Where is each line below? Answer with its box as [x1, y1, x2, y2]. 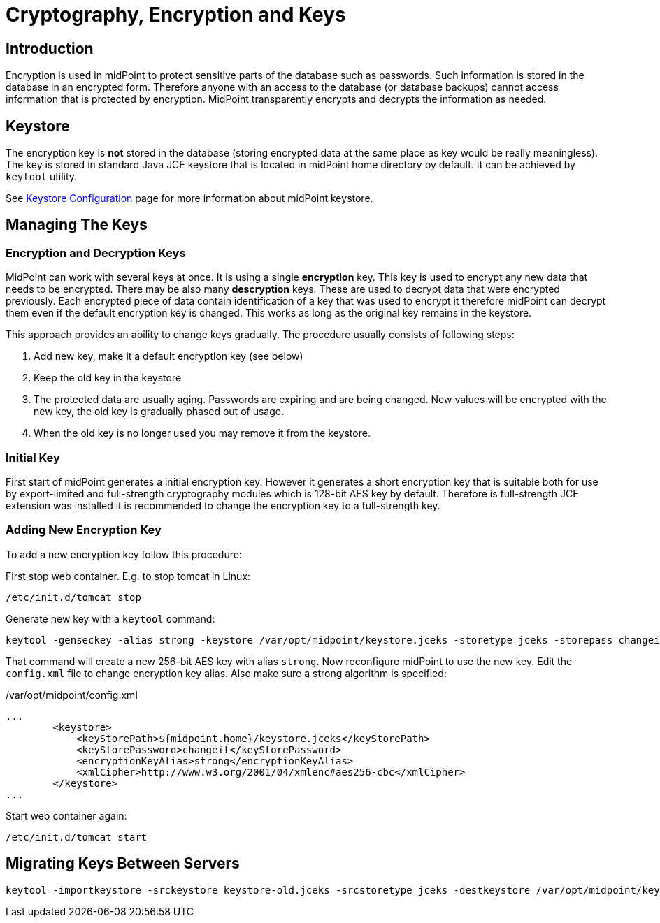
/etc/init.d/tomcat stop [6, 591, 141, 603]
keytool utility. [6, 170, 78, 183]
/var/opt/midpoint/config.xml [6, 688, 138, 701]
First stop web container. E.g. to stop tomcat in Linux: [6, 569, 251, 582]
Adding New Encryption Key [6, 523, 162, 537]
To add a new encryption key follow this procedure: [6, 548, 242, 560]
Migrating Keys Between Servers [6, 855, 240, 873]
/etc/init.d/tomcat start [6, 831, 148, 843]
